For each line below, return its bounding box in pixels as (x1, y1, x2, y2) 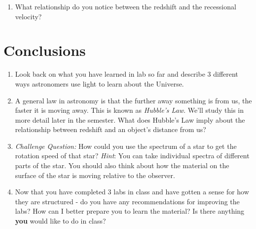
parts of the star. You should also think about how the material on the (15, 160, 229, 171)
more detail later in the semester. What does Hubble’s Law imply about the (15, 114, 245, 125)
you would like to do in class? (15, 216, 106, 226)
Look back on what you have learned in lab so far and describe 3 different (15, 69, 238, 79)
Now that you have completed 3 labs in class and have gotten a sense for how (15, 186, 249, 197)
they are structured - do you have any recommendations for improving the (15, 196, 240, 206)
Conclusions (3, 40, 86, 60)
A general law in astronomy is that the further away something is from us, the (15, 95, 252, 105)
